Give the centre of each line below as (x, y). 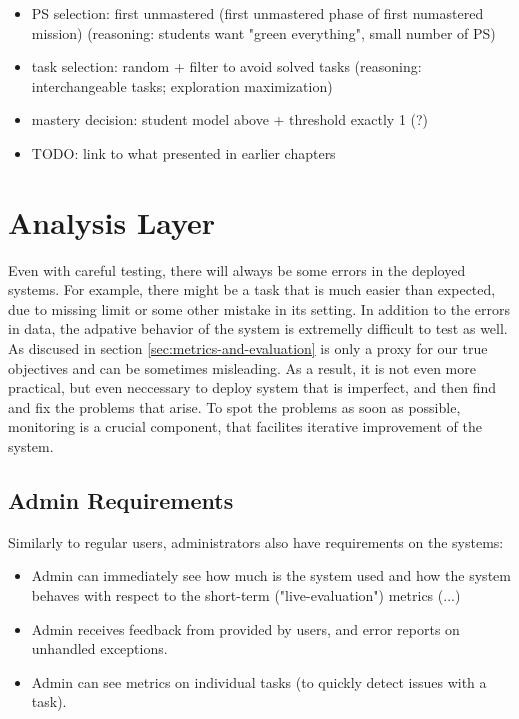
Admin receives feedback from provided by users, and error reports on (245, 628)
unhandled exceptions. (99, 648)
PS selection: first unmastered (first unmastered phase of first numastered (257, 13)
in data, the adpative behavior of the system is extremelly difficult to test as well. (258, 328)
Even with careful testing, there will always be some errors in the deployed (237, 269)
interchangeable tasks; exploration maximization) (182, 85)
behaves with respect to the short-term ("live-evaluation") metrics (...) (246, 595)
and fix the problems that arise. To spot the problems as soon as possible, (234, 406)
